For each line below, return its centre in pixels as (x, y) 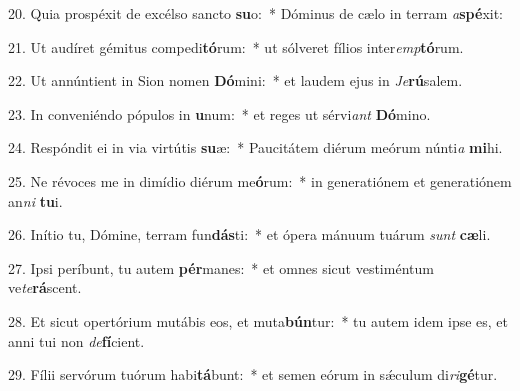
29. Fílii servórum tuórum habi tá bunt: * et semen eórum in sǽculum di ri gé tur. (253, 374)
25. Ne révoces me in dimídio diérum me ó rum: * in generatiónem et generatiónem (260, 180)
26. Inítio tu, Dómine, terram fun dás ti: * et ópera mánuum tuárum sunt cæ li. (249, 234)
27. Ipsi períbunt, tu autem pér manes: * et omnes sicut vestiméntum (221, 267)
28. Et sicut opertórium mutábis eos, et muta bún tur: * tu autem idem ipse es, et (258, 320)
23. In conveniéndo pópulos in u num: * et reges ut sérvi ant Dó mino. (219, 113)
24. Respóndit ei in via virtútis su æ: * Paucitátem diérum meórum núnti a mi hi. (255, 147)
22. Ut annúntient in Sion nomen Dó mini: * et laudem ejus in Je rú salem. (235, 80)
